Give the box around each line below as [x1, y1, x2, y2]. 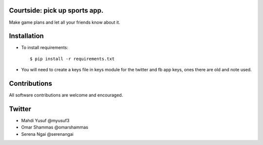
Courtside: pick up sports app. [9, 6, 104, 15]
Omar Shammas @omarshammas [21, 124, 89, 130]
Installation [9, 32, 44, 40]
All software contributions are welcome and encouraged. [9, 92, 123, 98]
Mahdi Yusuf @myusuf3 [21, 118, 70, 124]
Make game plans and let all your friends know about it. [9, 19, 120, 25]
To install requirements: [21, 45, 68, 50]
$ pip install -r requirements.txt [30, 56, 115, 62]
